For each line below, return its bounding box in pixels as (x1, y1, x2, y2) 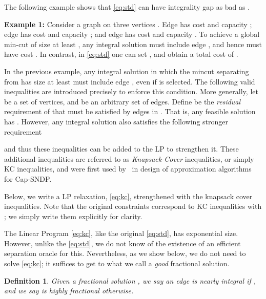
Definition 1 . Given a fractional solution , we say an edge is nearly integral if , (4, 275, 256, 286)
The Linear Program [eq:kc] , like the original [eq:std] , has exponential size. (4, 228, 238, 239)
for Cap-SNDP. (4, 173, 52, 184)
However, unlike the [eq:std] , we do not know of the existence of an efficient (4, 238, 241, 248)
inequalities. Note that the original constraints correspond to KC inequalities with (4, 201, 262, 211)
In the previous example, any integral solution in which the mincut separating (4, 66, 249, 76)
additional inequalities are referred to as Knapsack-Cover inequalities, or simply (4, 153, 254, 164)
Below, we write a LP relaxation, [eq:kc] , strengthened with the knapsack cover (4, 190, 253, 201)
